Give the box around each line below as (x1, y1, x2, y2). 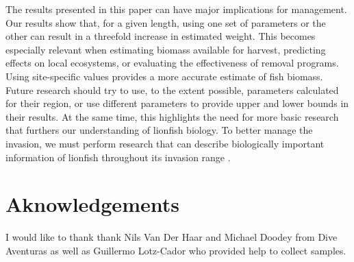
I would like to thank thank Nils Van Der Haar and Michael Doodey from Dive (5, 230, 338, 244)
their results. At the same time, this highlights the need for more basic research (5, 109, 339, 123)
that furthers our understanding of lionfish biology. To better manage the (5, 123, 313, 137)
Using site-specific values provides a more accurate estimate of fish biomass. (5, 69, 323, 83)
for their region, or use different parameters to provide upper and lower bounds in (5, 96, 349, 110)
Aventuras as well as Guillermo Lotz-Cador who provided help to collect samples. (5, 243, 346, 257)
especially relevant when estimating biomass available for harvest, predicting (5, 42, 326, 56)
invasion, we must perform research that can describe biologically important (5, 136, 325, 150)
